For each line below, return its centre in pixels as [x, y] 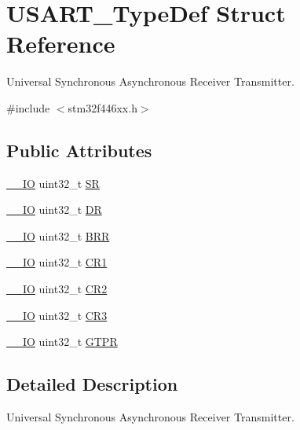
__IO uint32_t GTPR [62, 342]
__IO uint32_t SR [53, 183]
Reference [61, 44]
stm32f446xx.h [102, 107]
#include [28, 107]
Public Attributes [79, 150]
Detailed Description [92, 384]
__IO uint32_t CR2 [57, 289]
